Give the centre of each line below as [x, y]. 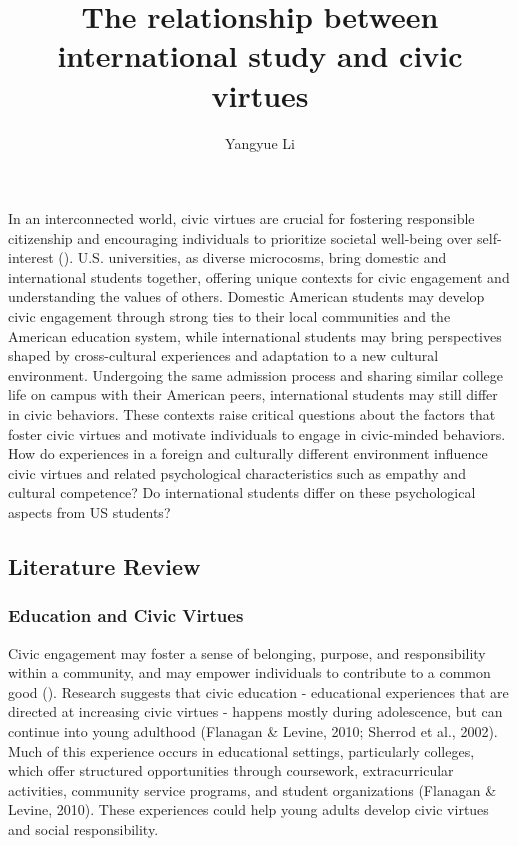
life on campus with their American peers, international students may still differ [253, 394]
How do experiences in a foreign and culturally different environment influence [248, 453]
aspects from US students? [89, 512]
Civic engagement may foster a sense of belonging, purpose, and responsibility [247, 652]
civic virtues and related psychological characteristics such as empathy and [237, 472]
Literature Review [104, 565]
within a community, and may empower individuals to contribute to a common [249, 672]
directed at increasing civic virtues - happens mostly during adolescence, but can [255, 711]
